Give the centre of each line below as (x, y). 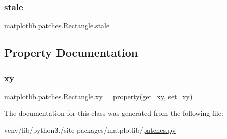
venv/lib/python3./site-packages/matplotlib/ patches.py (90, 130)
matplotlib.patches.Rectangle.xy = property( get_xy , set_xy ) (98, 96)
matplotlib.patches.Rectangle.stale (57, 25)
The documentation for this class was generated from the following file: (114, 113)
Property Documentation (71, 53)
